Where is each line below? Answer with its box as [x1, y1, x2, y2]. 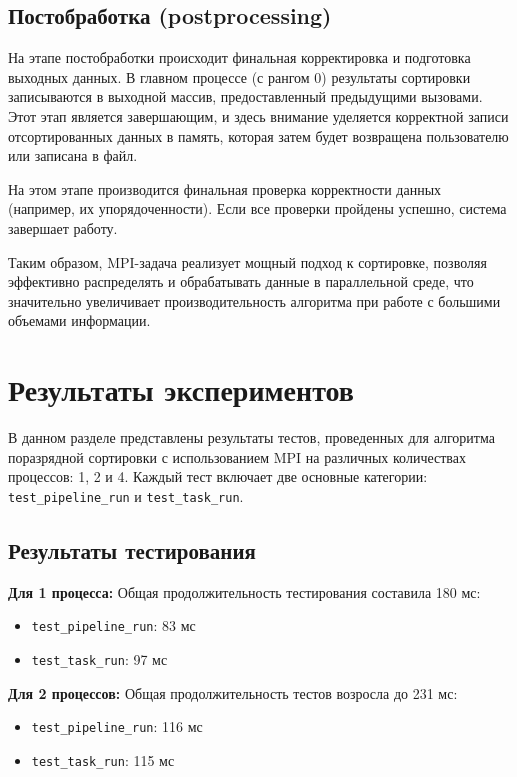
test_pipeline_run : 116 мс [31, 716, 203, 737]
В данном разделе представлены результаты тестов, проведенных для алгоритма [8, 427, 495, 448]
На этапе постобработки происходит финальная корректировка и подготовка [8, 47, 471, 68]
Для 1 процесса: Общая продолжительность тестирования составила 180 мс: [8, 581, 481, 602]
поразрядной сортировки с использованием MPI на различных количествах [8, 446, 466, 467]
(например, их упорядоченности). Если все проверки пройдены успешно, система [8, 198, 507, 219]
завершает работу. [8, 217, 118, 238]
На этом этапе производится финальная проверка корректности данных [8, 178, 442, 199]
